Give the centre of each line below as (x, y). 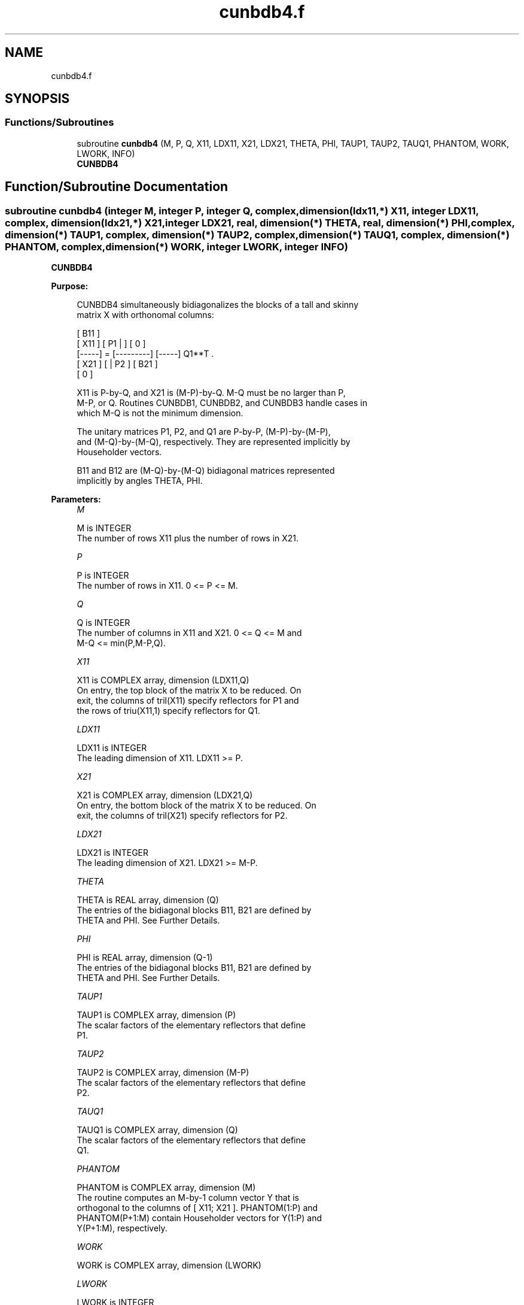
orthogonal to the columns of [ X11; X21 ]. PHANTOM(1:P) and (197, 1208)
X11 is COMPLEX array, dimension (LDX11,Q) (163, 680)
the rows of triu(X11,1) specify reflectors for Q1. (168, 711)
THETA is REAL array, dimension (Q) (148, 900)
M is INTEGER (104, 528)
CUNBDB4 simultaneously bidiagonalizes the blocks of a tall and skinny (218, 305)
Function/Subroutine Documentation (117, 187)
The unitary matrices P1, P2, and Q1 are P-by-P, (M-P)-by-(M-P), (204, 432)
